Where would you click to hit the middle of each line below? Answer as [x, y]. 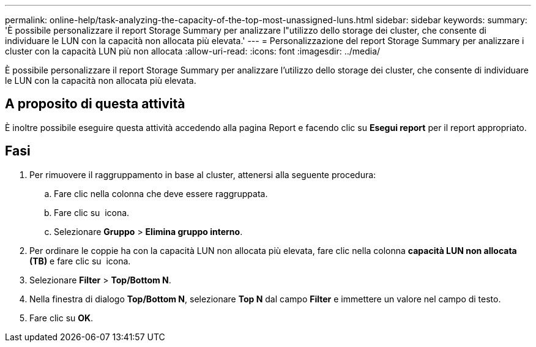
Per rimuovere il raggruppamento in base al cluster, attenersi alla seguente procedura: [203, 174]
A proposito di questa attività [95, 104]
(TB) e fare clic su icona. [80, 261]
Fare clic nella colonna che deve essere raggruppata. [161, 193]
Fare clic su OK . [61, 318]
